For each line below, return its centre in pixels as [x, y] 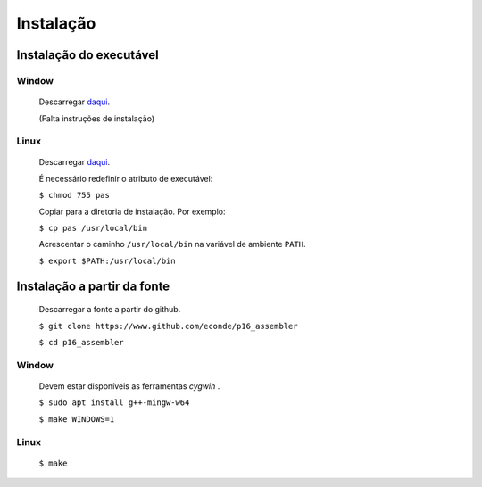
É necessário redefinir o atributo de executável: [126, 178]
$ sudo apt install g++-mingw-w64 [114, 403]
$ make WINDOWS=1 [77, 419]
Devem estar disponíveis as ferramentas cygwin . [129, 386]
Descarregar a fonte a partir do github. [110, 310]
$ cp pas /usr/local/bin [93, 228]
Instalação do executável [88, 55]
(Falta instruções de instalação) [97, 118]
